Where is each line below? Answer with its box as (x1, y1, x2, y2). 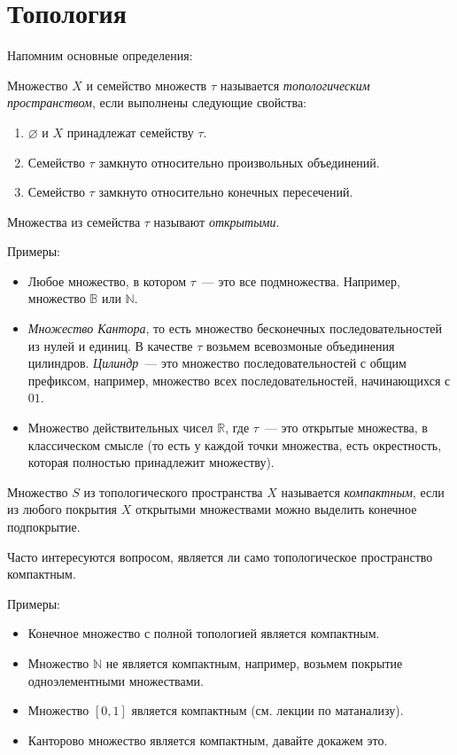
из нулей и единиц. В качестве (27, 336, 193, 354)
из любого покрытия (7, 500, 118, 518)
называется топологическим (220, 75, 370, 94)
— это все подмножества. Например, (201, 271, 400, 290)
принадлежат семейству (66, 122, 194, 141)
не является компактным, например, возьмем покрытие (105, 653, 403, 672)
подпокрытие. (7, 518, 81, 535)
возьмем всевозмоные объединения (205, 336, 395, 354)
